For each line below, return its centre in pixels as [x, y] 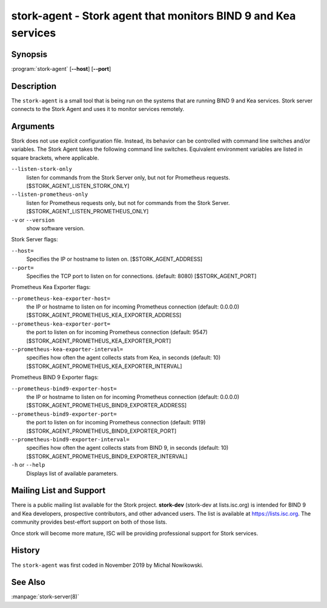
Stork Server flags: [35, 239]
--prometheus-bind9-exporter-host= [64, 389]
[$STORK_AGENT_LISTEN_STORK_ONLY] [78, 186]
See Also [28, 582]
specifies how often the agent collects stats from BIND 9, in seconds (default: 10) [127, 448]
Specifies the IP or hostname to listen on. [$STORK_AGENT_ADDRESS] [114, 259]
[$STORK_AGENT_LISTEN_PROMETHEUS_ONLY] [88, 212]
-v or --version [33, 220]
